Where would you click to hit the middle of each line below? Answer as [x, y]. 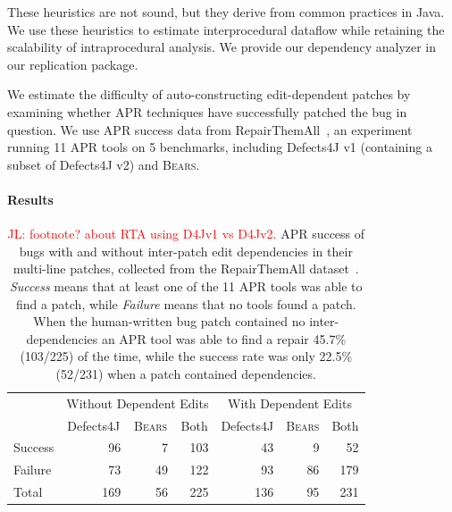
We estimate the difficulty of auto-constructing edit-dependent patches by [209, 94]
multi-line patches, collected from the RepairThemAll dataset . [186, 269]
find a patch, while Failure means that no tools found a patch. [186, 303]
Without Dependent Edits [138, 403]
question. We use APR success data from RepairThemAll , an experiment [210, 129]
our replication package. [73, 64]
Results [30, 199]
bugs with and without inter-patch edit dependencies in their [186, 251]
